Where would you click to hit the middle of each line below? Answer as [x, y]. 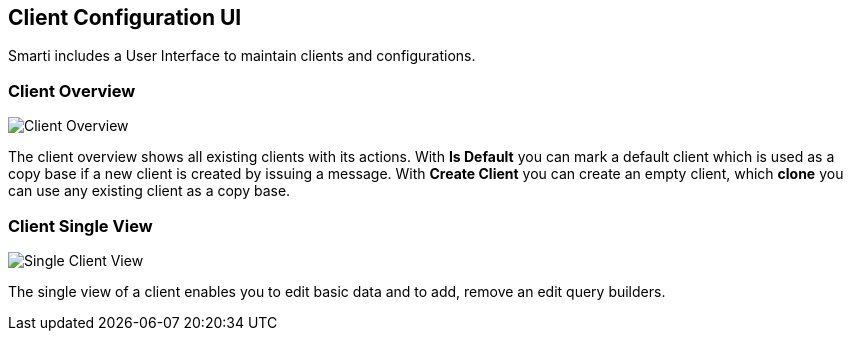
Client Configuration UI [125, 17]
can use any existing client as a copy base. [149, 191]
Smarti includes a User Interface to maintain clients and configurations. [242, 56]
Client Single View [80, 225]
